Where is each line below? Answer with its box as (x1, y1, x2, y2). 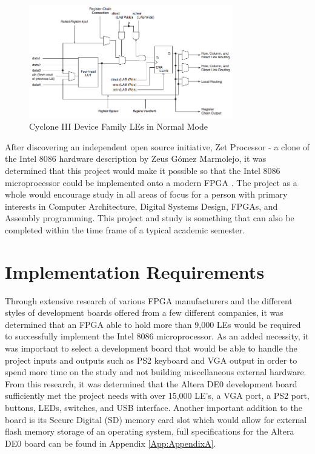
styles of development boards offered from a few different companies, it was (5, 306, 283, 319)
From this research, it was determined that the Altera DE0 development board (5, 377, 297, 390)
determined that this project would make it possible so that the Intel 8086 (5, 164, 280, 176)
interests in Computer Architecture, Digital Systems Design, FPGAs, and (5, 199, 278, 212)
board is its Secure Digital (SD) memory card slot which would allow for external (5, 413, 307, 426)
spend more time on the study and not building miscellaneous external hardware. (5, 366, 307, 378)
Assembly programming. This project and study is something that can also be (5, 212, 294, 224)
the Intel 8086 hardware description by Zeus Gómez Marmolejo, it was (5, 152, 267, 165)
